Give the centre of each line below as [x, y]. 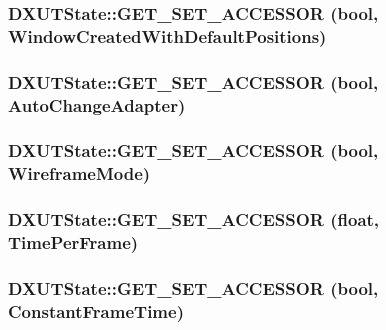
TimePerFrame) [73, 242]
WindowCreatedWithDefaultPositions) [167, 35]
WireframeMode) [79, 173]
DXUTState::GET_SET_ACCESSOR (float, [194, 219]
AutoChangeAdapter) [97, 104]
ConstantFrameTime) [96, 310]
